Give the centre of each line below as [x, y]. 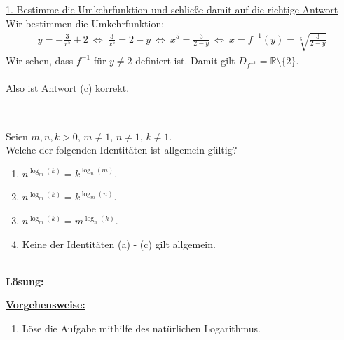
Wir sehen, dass [40, 60]
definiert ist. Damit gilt [185, 60]
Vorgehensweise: [46, 305]
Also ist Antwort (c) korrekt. [68, 88]
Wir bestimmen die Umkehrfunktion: [85, 23]
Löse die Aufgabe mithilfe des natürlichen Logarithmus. [142, 328]
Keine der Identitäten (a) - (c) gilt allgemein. [119, 244]
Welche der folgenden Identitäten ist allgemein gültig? [122, 150]
